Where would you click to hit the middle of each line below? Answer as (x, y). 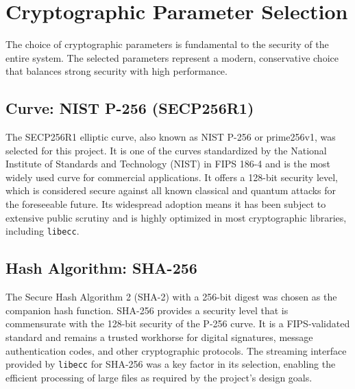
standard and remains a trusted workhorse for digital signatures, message (159, 337)
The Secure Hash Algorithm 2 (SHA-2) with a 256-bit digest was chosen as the (171, 297)
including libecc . (42, 231)
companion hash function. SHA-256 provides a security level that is (147, 310)
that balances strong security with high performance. (117, 71)
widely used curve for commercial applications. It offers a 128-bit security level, (172, 177)
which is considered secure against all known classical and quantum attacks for (171, 190)
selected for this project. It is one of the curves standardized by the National (166, 150)
